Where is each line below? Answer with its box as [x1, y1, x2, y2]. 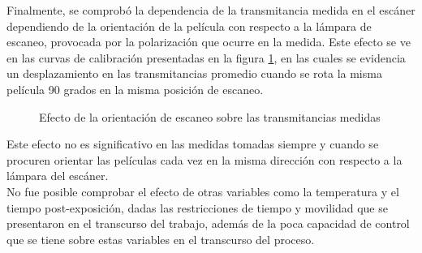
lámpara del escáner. [6, 167, 109, 184]
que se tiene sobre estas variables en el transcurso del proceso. [6, 230, 315, 247]
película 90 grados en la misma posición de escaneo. [6, 80, 264, 97]
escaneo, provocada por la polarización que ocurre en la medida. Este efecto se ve [6, 33, 411, 50]
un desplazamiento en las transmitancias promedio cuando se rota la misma [6, 65, 382, 82]
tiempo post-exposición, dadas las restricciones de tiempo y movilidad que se [6, 199, 388, 216]
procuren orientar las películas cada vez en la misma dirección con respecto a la [6, 151, 403, 168]
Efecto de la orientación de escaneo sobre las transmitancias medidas [39, 108, 381, 125]
